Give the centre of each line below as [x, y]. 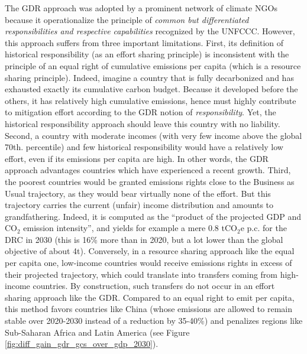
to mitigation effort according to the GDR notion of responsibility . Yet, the [140, 112]
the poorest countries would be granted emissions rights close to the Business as [150, 181]
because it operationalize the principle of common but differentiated [127, 19]
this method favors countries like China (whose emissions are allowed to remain [148, 309]
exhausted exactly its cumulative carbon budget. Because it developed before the [151, 89]
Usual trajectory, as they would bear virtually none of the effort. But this [138, 193]
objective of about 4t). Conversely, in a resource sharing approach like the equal [150, 251]
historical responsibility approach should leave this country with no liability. [143, 123]
